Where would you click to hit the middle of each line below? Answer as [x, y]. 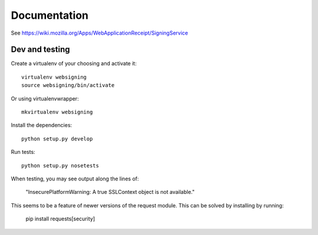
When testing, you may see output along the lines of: [75, 179]
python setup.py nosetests [60, 165]
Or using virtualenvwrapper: [45, 98]
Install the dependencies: [42, 125]
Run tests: [23, 152]
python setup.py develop [57, 139]
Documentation [50, 15]
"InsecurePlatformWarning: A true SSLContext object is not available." [110, 192]
